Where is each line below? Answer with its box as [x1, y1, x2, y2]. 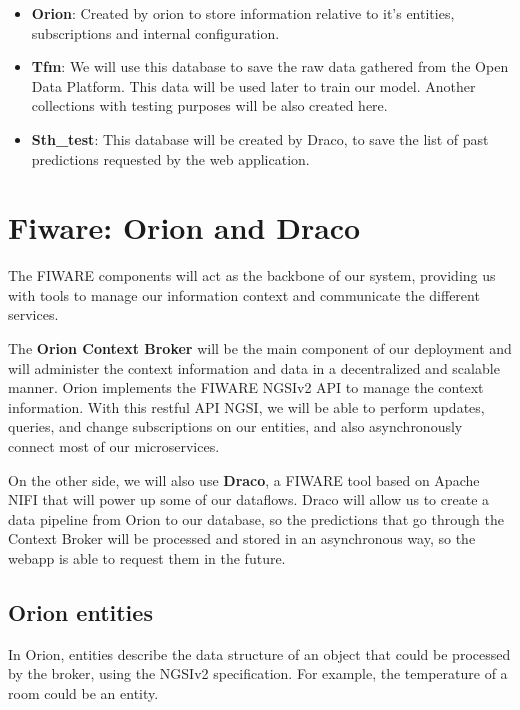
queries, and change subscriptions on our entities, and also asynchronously [8, 416, 463, 437]
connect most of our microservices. [8, 436, 220, 457]
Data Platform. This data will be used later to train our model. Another [31, 75, 476, 96]
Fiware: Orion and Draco [8, 207, 361, 248]
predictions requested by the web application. [31, 148, 310, 169]
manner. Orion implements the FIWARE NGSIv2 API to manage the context [8, 377, 484, 398]
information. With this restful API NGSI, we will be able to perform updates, [8, 396, 485, 417]
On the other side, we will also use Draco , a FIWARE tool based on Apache [8, 469, 480, 490]
